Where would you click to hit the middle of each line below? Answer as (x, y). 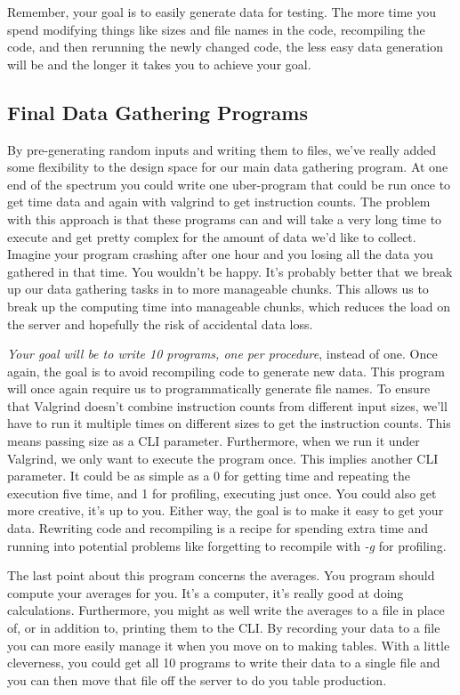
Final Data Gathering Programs (157, 112)
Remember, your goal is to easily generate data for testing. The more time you (222, 12)
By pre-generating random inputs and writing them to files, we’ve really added (222, 149)
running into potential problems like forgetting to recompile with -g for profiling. (227, 545)
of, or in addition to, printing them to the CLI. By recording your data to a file (224, 628)
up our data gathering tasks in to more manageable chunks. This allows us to (218, 289)
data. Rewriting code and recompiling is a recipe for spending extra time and (218, 528)
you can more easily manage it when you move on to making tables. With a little (229, 645)
